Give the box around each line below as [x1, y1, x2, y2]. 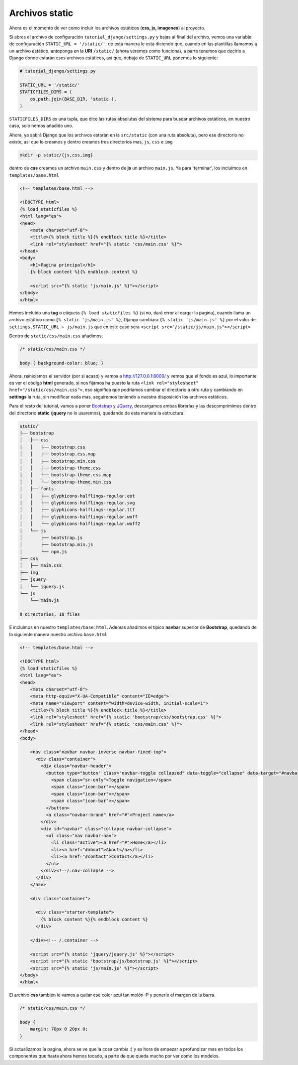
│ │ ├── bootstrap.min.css [19, 458, 96, 464]
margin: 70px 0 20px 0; [30, 1026, 88, 1032]
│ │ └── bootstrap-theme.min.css [19, 479, 112, 485]
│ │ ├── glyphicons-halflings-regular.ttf [19, 507, 135, 513]
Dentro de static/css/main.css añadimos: [9, 333, 103, 339]
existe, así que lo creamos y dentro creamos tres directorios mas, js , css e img [9, 139, 173, 145]
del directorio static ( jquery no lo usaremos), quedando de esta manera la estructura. [9, 410, 185, 416]
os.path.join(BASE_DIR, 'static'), [30, 96, 117, 102]
